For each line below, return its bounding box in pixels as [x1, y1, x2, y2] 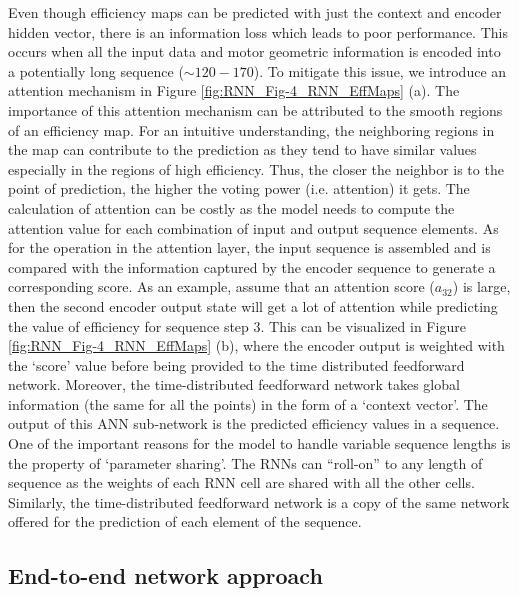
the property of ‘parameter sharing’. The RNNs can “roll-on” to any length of [8, 452, 483, 473]
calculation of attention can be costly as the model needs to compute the [8, 197, 455, 218]
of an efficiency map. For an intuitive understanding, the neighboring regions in [8, 119, 495, 140]
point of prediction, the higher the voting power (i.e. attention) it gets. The [8, 178, 470, 199]
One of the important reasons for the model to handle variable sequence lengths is [8, 433, 511, 454]
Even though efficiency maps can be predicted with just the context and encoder [8, 2, 502, 22]
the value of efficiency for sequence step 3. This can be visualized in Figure [8, 315, 466, 336]
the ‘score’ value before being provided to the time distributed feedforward [8, 354, 465, 375]
